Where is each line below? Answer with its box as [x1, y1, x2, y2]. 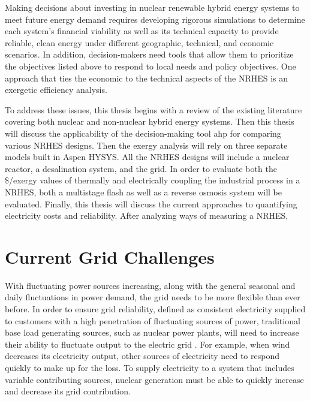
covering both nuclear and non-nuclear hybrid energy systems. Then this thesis [5, 115, 294, 128]
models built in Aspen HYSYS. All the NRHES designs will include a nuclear [5, 150, 290, 163]
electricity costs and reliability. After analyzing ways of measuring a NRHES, [5, 209, 288, 222]
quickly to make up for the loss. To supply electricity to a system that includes [5, 361, 294, 373]
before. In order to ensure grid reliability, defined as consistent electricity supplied [5, 303, 306, 315]
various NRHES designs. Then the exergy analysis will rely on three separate [5, 138, 288, 151]
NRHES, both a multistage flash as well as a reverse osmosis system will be [5, 185, 282, 198]
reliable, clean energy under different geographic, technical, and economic [5, 36, 274, 49]
